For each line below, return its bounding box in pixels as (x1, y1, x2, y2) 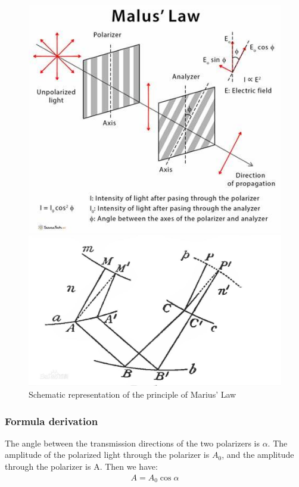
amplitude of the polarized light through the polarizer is (5, 448, 210, 461)
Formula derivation (5, 413, 98, 428)
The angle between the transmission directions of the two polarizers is (5, 436, 260, 449)
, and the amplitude (222, 448, 294, 461)
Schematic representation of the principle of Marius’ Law (29, 388, 236, 401)
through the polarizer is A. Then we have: (5, 460, 158, 473)
